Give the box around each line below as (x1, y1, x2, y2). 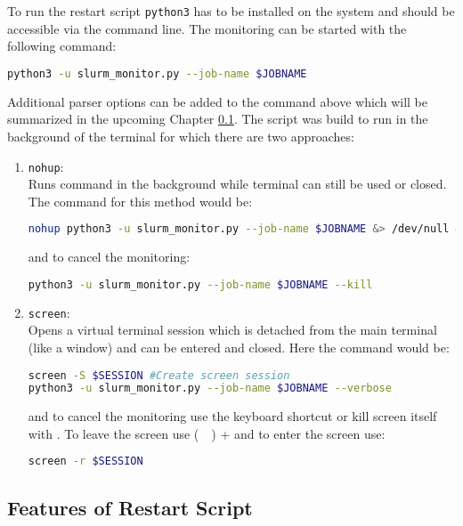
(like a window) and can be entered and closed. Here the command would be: (28, 337, 450, 356)
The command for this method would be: (28, 191, 253, 210)
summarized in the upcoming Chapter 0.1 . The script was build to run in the (7, 109, 428, 128)
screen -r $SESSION (28, 455, 143, 468)
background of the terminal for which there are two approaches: (7, 126, 354, 145)
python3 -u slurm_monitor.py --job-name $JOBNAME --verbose (28, 382, 392, 395)
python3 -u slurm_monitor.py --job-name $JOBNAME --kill (28, 278, 373, 291)
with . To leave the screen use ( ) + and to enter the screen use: (28, 424, 386, 442)
